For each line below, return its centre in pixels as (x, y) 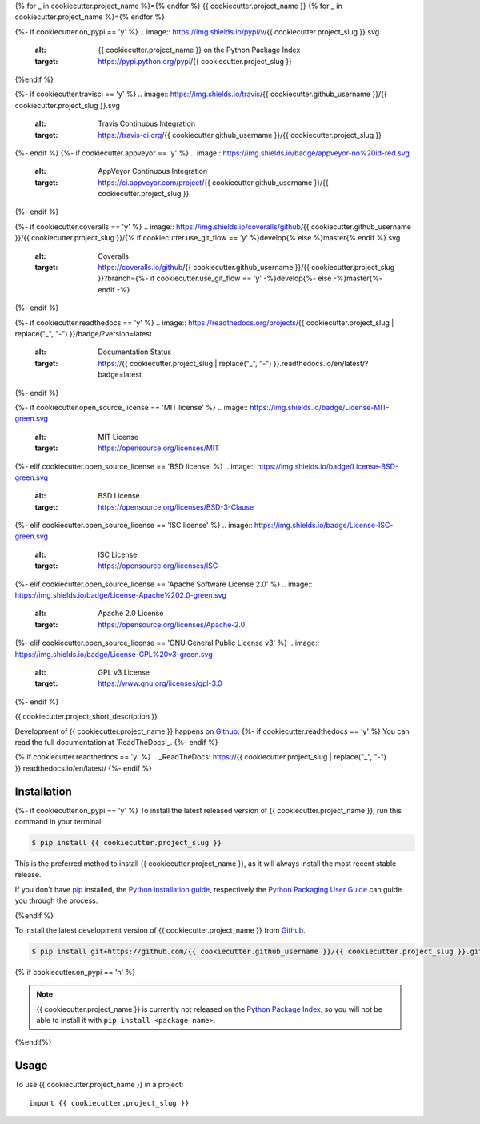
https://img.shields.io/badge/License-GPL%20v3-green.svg (114, 654)
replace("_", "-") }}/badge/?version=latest (83, 333)
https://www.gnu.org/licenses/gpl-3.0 (160, 683)
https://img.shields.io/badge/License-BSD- (328, 466)
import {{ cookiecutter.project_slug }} (109, 1103)
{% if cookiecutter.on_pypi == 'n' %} (75, 972)
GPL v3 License (124, 672)
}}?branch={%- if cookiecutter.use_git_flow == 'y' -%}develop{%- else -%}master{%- (240, 278)
